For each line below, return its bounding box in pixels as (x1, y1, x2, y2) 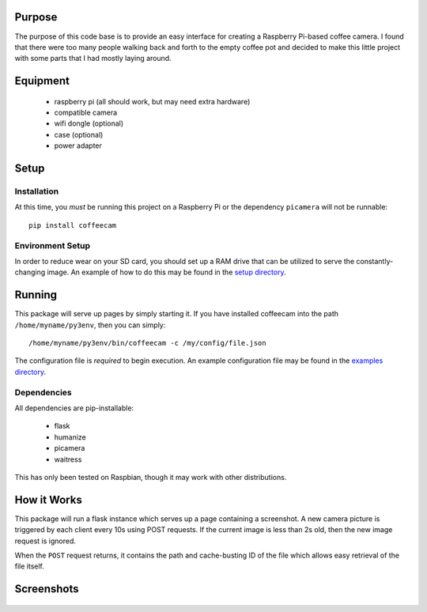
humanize (54, 432, 87, 442)
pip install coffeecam (28, 221, 117, 229)
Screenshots (14, 582, 79, 596)
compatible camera (54, 108, 118, 118)
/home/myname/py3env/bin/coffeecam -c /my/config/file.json (28, 338, 266, 348)
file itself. (14, 561, 45, 571)
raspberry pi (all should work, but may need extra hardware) (54, 96, 251, 106)
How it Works (14, 493, 82, 506)
